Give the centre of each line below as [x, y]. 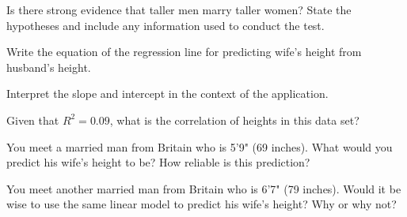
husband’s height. [49, 67]
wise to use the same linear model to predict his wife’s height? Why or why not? [202, 204]
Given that [33, 120]
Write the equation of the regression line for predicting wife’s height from [184, 52]
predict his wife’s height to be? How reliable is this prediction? [158, 162]
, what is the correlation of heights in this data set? [234, 120]
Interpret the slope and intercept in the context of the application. [167, 94]
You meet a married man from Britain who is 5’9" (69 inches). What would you [200, 146]
